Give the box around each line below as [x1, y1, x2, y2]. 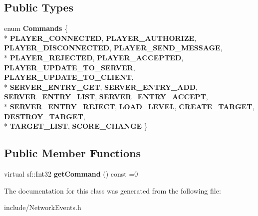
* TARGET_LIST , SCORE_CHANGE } [4, 121, 148, 131]
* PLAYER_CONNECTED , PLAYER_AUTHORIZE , [4, 32, 197, 43]
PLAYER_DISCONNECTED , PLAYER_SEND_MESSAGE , [4, 42, 223, 53]
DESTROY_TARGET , [4, 111, 85, 121]
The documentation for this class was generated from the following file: [4, 185, 221, 196]
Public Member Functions [4, 145, 141, 161]
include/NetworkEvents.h [4, 202, 81, 213]
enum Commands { [4, 23, 68, 33]
